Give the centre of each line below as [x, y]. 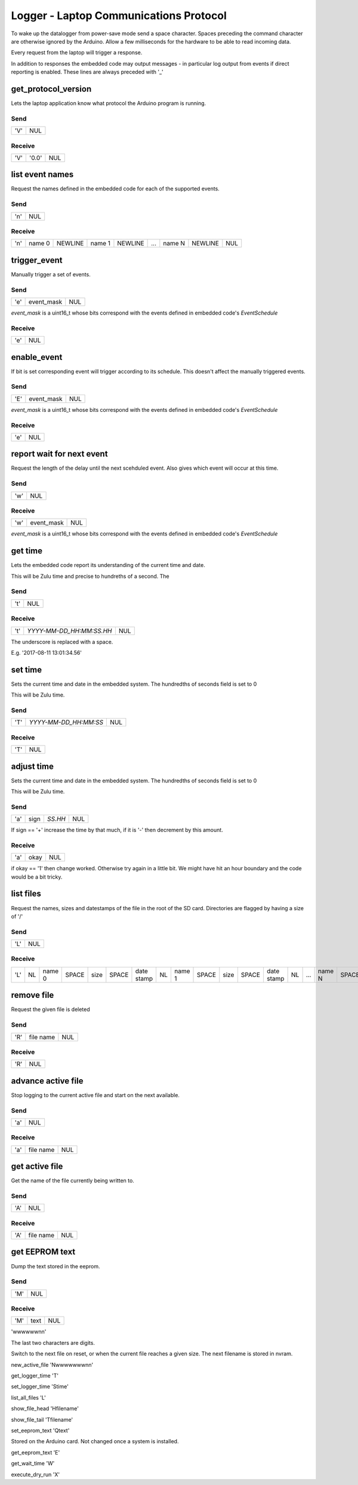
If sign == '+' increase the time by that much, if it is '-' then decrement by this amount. [117, 830]
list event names [42, 175]
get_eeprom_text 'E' [36, 1452]
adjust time [32, 766]
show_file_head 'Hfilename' [45, 1409]
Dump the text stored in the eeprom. [55, 1266]
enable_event [37, 357]
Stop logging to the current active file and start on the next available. [95, 1095]
